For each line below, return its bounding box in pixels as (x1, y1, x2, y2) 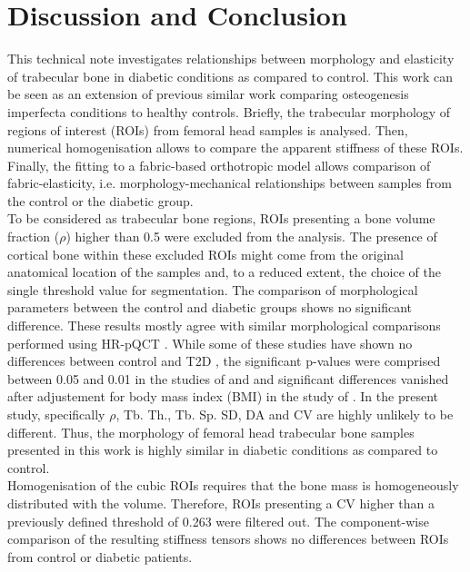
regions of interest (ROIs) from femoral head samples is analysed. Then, (7, 120, 408, 139)
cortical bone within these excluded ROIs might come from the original (7, 244, 405, 263)
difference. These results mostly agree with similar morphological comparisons (7, 316, 441, 335)
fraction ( (7, 227, 60, 246)
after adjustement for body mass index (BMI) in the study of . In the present (7, 387, 438, 406)
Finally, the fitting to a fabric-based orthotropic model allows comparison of (7, 155, 431, 174)
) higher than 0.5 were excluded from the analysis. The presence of (65, 227, 437, 246)
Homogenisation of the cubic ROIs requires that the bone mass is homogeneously (7, 476, 459, 495)
